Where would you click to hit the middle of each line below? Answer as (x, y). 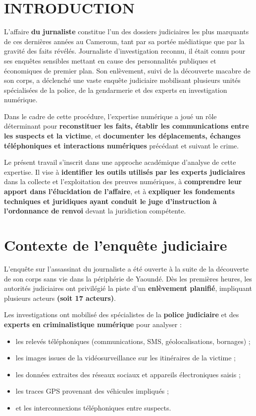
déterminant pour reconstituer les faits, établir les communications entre (127, 126)
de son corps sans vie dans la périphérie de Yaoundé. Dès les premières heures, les (128, 278)
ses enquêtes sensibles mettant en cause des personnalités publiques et (110, 60)
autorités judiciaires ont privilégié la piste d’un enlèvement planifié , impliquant (128, 288)
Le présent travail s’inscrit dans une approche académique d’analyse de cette (120, 162)
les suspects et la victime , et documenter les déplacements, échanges (122, 136)
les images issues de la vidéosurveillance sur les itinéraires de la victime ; (126, 358)
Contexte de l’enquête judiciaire (116, 245)
